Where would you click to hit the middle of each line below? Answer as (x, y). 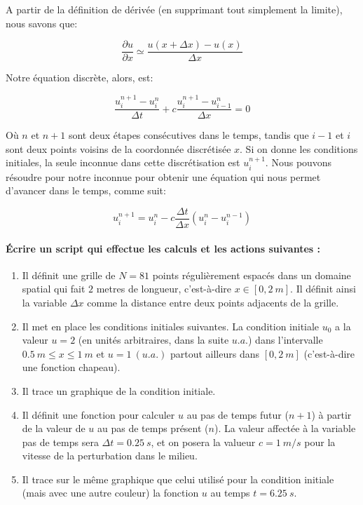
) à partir (331, 414)
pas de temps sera (60, 442)
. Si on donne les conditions (299, 148)
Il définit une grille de (69, 275)
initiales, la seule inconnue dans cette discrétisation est (123, 162)
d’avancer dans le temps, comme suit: (86, 190)
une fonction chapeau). (71, 367)
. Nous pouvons (299, 162)
